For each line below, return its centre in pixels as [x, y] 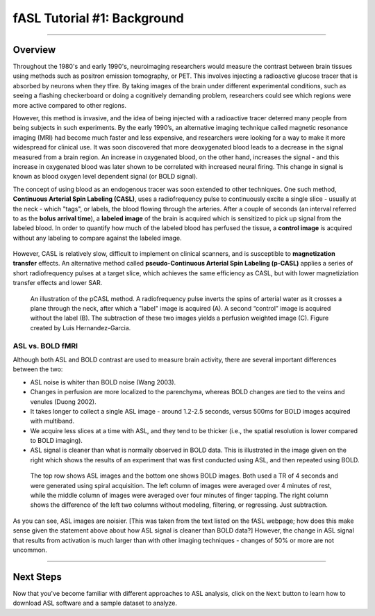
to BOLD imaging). [57, 441]
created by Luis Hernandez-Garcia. [81, 327]
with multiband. [52, 421]
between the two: [38, 369]
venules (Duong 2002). [63, 402]
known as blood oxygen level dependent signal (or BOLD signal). [105, 177]
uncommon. [30, 550]
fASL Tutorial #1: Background [98, 18]
